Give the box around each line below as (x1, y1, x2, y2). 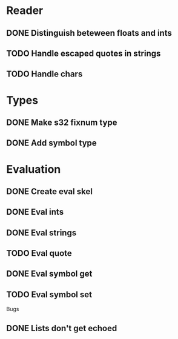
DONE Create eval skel (6, 186, 93, 196)
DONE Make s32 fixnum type (6, 117, 117, 127)
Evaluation (6, 162, 61, 176)
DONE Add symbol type (6, 138, 97, 149)
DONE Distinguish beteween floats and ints (6, 28, 173, 38)
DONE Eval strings (6, 227, 77, 238)
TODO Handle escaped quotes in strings (6, 48, 161, 58)
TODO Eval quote (6, 248, 73, 258)
